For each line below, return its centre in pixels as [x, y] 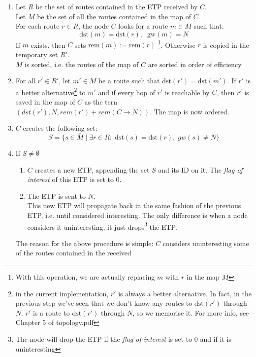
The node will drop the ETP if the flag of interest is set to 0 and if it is [123, 339]
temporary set [37, 54]
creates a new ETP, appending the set [92, 169]
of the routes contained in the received [73, 253]
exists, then [48, 45]
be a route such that [129, 81]
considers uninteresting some [206, 243]
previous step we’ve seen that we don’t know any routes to [104, 303]
